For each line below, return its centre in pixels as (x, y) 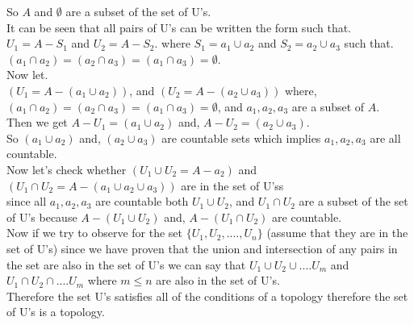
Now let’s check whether (67, 169)
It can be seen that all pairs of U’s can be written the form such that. (179, 27)
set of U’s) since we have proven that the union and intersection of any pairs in (202, 248)
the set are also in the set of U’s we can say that (126, 264)
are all (385, 137)
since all (27, 201)
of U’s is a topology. (56, 312)
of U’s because (42, 217)
